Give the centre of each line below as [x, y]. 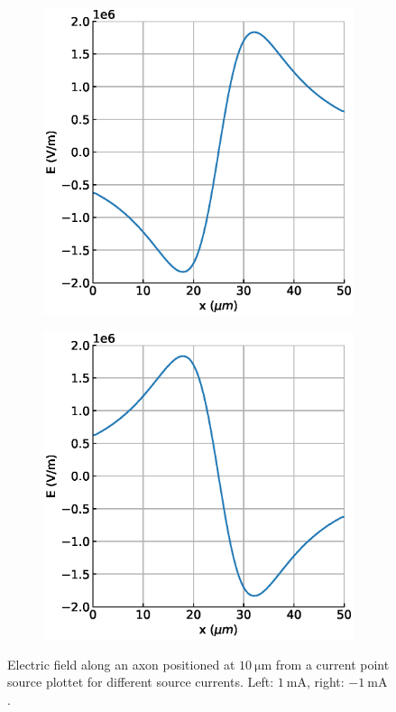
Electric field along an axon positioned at [121, 664]
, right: [325, 682]
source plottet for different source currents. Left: [141, 682]
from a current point [332, 664]
